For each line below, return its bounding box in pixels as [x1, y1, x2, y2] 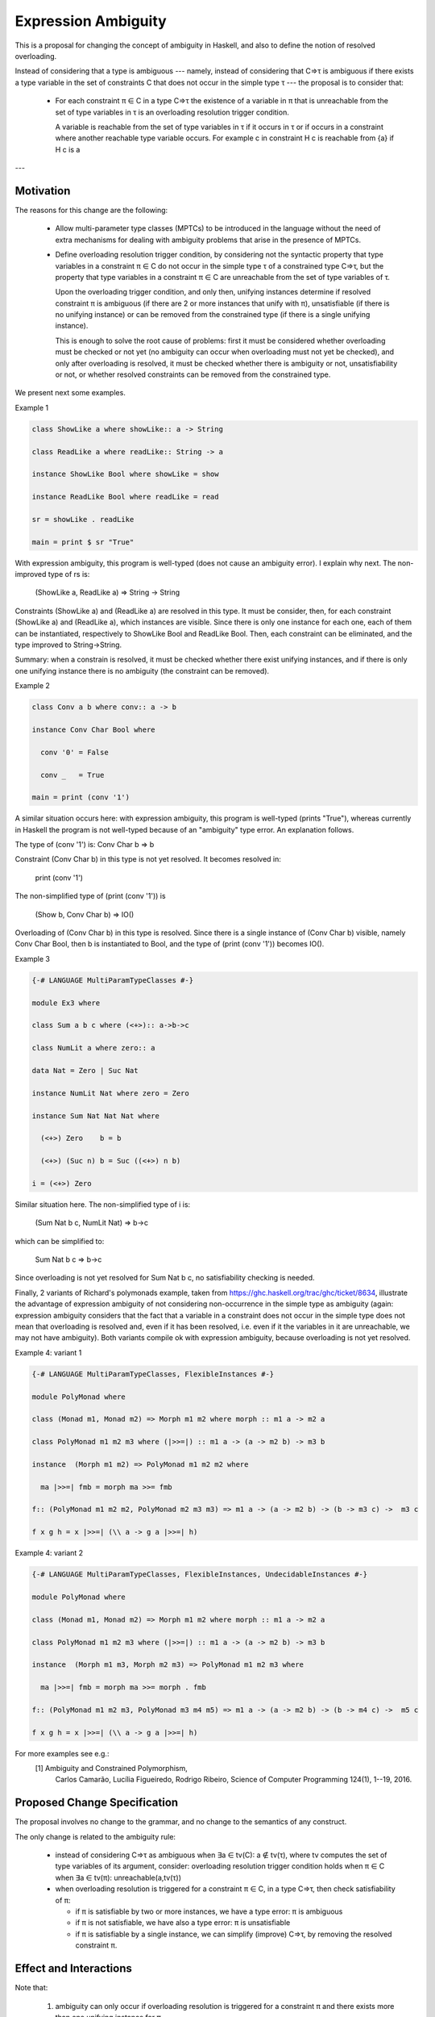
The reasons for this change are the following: [14, 205, 168, 215]
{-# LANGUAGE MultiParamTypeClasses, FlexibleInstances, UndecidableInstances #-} [31, 1570, 368, 1579]
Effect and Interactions [14, 1961, 133, 1976]
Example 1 [14, 403, 48, 412]
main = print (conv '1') [31, 793, 130, 802]
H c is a [55, 144, 81, 154]
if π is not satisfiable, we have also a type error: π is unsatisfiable [75, 1918, 291, 1927]
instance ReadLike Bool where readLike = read [31, 492, 219, 502]
